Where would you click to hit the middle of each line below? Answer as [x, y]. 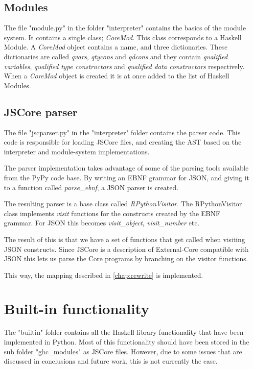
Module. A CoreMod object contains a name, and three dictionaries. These [116, 47]
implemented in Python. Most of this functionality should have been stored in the [127, 342]
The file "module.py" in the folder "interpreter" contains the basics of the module [125, 28]
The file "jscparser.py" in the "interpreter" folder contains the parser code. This [122, 132]
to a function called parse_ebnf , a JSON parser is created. [91, 187]
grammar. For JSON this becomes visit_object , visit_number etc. [102, 223]
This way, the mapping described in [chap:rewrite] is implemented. [103, 275]
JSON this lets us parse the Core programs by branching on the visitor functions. [126, 258]
